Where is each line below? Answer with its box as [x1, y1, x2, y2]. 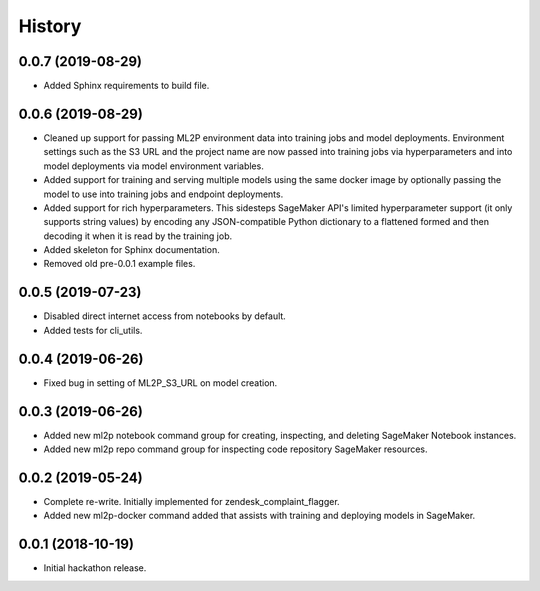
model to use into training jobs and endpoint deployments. [43, 188, 284, 200]
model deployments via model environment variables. [43, 160, 264, 172]
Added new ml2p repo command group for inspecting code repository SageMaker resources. [43, 443, 429, 455]
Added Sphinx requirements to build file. [43, 80, 210, 92]
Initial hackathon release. [43, 562, 147, 574]
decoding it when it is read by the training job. [43, 230, 233, 242]
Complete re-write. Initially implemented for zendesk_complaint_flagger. [43, 495, 340, 507]
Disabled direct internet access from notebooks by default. [43, 310, 287, 322]
